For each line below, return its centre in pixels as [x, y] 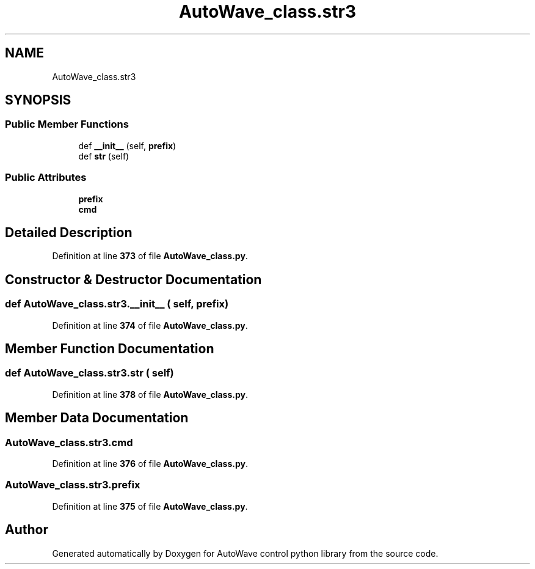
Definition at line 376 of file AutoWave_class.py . [150, 464]
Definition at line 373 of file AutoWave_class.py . [150, 256]
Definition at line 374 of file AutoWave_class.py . [150, 325]
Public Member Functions [67, 124]
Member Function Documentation [110, 349]
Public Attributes [46, 178]
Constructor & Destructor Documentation [133, 279]
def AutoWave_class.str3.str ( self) [89, 373]
